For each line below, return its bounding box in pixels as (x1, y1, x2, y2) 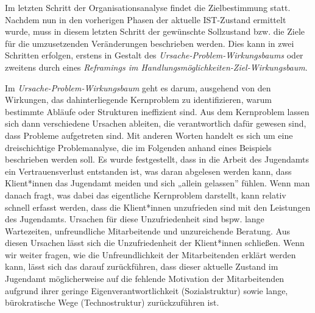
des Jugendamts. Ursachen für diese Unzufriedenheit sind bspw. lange (5, 213, 264, 225)
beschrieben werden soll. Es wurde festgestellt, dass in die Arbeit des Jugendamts (5, 153, 309, 166)
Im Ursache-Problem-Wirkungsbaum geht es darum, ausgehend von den (5, 81, 271, 94)
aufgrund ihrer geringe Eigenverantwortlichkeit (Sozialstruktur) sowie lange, (5, 284, 288, 297)
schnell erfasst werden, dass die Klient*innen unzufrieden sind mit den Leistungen (5, 200, 311, 213)
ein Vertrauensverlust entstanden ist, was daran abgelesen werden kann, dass (5, 164, 292, 177)
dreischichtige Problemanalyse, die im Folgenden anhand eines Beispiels (5, 141, 272, 153)
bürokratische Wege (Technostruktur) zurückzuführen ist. (5, 296, 219, 309)
